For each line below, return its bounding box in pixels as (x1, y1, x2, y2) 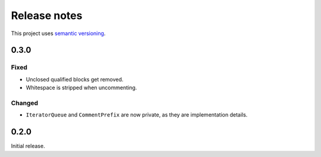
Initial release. (11, 143, 45, 150)
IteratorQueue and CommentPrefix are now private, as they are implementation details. (26, 111, 248, 118)
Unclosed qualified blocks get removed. (26, 76, 124, 83)
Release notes (11, 9, 83, 22)
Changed (11, 99, 39, 107)
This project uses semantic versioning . (11, 30, 106, 37)
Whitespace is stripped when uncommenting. (26, 84, 137, 92)
